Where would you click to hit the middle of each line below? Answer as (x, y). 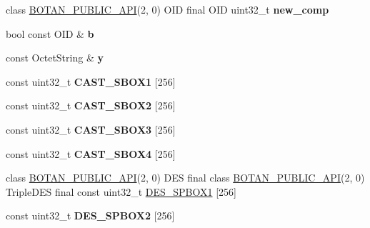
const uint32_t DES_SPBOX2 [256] (90, 215)
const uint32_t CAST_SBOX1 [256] (91, 81)
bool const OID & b (50, 33)
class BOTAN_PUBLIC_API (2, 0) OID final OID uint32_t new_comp (167, 9)
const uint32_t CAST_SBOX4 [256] (91, 153)
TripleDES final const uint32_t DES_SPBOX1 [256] (121, 191)
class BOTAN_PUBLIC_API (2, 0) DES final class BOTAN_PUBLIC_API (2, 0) (185, 178)
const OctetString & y (55, 58)
